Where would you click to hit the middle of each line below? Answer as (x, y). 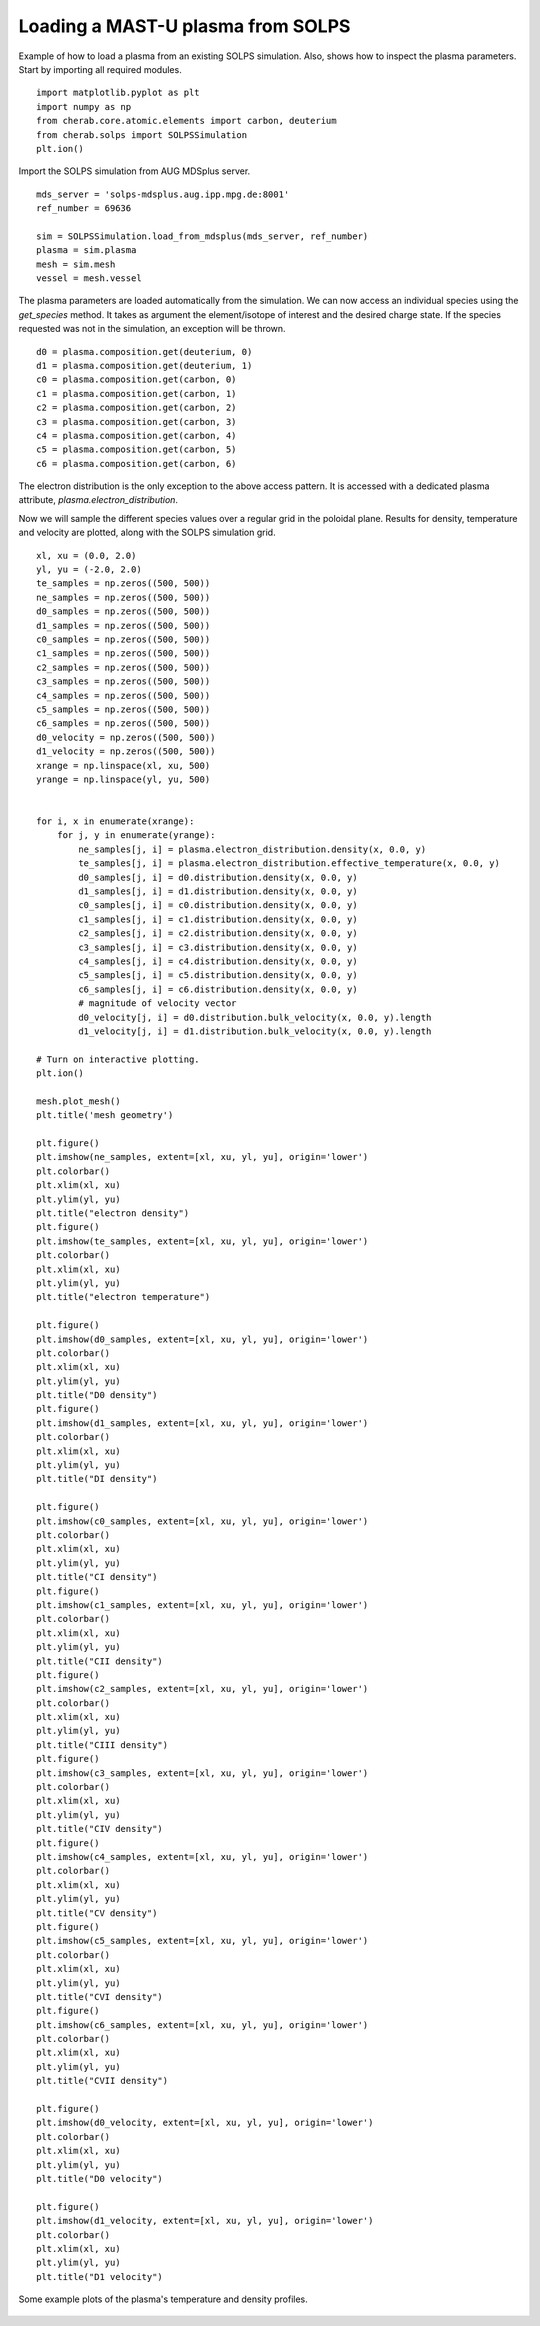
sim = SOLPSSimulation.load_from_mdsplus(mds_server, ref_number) (202, 236)
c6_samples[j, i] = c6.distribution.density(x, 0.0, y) (218, 989)
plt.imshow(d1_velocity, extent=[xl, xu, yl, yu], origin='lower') (205, 2221)
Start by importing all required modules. (100, 69)
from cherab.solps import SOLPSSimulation (142, 134)
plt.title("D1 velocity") (100, 2276)
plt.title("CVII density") (102, 2081)
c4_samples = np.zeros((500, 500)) (123, 695)
